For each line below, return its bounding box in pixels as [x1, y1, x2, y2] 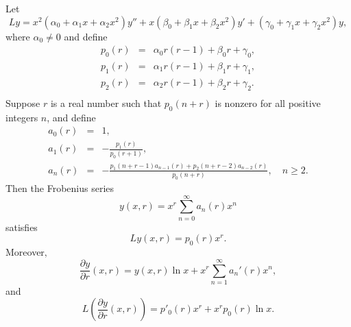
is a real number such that [50, 95, 162, 110]
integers [5, 110, 38, 124]
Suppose [5, 95, 40, 110]
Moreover [5, 245, 45, 259]
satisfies [5, 219, 38, 234]
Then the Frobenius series [5, 181, 114, 195]
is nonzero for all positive [215, 95, 321, 110]
